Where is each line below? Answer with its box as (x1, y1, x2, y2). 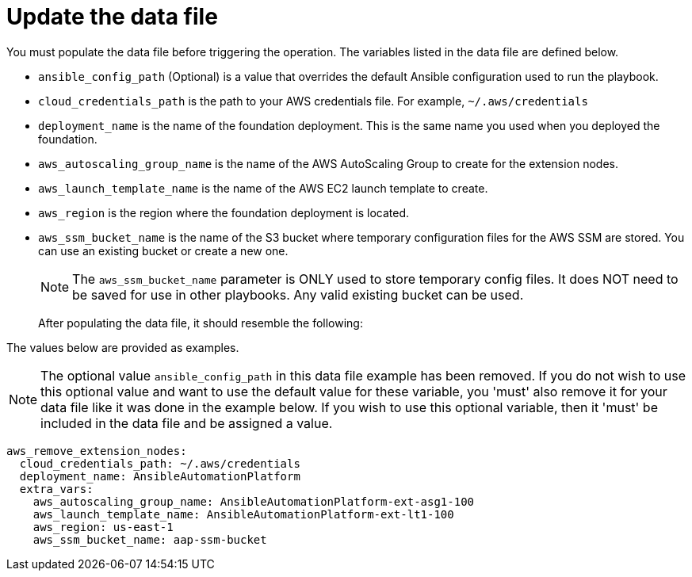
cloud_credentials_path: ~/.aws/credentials (19, 457, 300, 470)
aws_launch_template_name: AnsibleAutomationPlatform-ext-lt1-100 (32, 507, 454, 521)
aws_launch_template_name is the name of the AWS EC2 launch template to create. (38, 181, 488, 195)
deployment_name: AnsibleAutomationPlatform (19, 469, 300, 483)
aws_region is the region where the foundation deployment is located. (38, 205, 410, 220)
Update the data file (6, 3, 218, 30)
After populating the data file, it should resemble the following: (38, 315, 363, 330)
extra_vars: (19, 482, 94, 495)
